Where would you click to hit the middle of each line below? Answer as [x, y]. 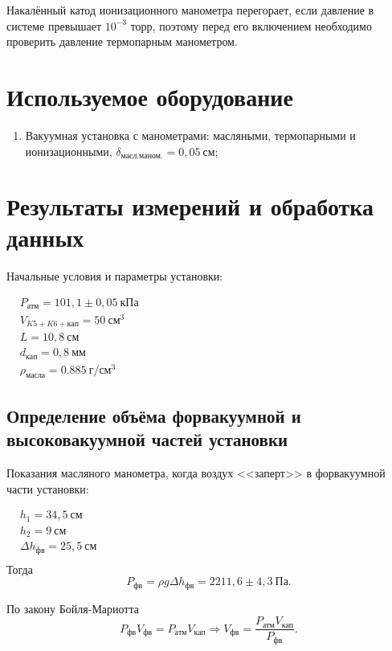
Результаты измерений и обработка [190, 206]
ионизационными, [69, 151]
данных [45, 237]
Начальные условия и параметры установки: [115, 276]
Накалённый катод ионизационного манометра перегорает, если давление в [190, 10]
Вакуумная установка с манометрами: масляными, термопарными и [190, 135]
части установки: [48, 488]
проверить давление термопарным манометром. [122, 41]
